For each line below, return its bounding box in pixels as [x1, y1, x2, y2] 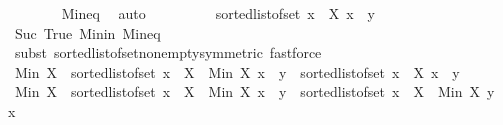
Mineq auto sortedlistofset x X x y [61, 3, 375, 23]
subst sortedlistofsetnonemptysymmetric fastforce [14, 42, 322, 63]
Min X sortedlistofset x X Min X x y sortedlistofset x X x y [14, 61, 460, 82]
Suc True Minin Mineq [14, 22, 161, 43]
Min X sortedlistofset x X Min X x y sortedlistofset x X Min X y [14, 81, 495, 102]
